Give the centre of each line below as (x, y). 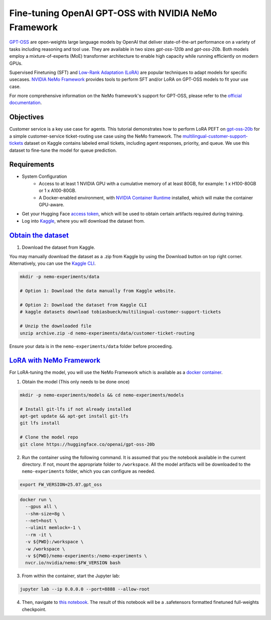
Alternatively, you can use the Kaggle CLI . (52, 263)
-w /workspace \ (45, 549)
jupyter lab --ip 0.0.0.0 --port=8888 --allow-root (85, 589)
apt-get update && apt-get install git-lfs (74, 416)
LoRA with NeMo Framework (55, 360)
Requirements (32, 165)
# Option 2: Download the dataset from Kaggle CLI (84, 305)
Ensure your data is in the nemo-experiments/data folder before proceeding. (91, 346)
